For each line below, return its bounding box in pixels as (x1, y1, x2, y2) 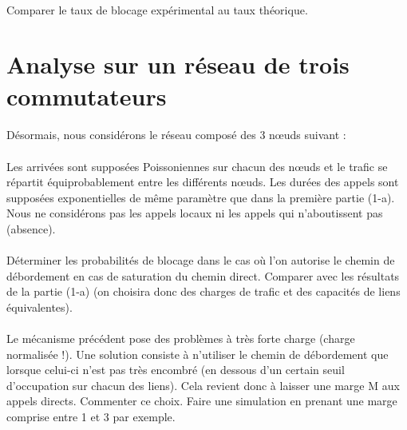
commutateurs (6, 79, 167, 112)
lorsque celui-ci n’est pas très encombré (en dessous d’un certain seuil (6, 361, 345, 378)
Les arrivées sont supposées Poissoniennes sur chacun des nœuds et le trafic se (6, 157, 388, 174)
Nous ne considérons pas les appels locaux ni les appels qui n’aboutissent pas (6, 205, 383, 221)
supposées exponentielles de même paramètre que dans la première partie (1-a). (6, 189, 395, 205)
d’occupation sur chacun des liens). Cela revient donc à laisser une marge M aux (6, 376, 400, 393)
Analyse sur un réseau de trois (6, 48, 350, 81)
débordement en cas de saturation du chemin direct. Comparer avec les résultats (6, 267, 400, 284)
